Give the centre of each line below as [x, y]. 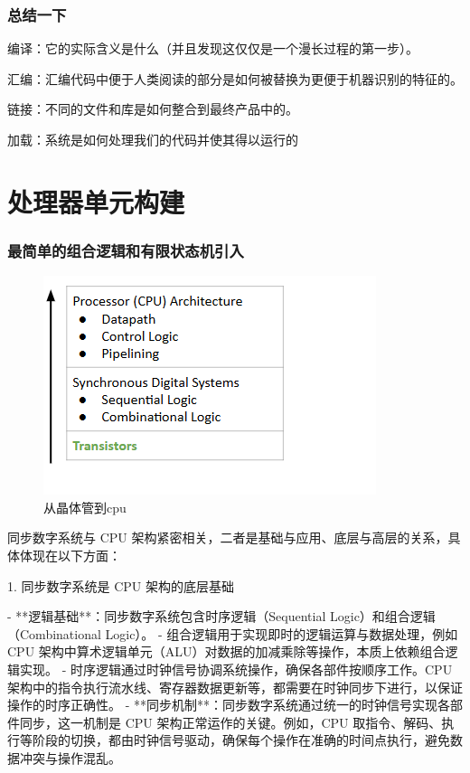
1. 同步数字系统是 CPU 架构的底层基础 [121, 585]
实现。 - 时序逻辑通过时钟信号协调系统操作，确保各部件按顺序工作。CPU [236, 669]
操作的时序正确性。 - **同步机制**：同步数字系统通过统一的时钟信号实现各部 [235, 705]
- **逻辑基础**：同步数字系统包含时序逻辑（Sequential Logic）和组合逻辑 [221, 616]
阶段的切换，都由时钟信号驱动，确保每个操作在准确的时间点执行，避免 [241, 740]
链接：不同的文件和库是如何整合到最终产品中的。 [153, 109]
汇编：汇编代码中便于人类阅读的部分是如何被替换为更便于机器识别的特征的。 [235, 78]
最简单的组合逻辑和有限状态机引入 [126, 250]
